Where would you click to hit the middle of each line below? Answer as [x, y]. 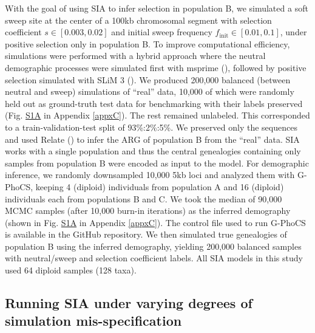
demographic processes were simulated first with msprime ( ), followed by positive [156, 67]
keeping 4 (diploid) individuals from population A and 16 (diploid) [160, 186]
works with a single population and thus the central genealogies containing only [153, 151]
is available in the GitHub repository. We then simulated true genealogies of [146, 234]
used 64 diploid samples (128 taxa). [71, 270]
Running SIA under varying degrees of [129, 303]
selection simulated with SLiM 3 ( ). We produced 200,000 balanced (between [148, 79]
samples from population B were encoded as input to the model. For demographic [157, 163]
